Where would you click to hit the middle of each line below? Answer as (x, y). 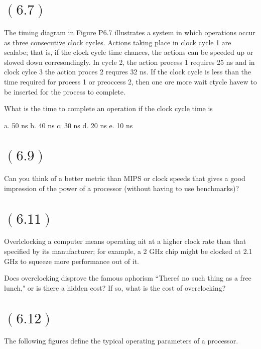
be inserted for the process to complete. (65, 91)
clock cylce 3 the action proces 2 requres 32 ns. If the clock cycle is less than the (128, 72)
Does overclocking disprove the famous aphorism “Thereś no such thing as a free (128, 278)
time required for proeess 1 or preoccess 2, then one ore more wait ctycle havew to (130, 81)
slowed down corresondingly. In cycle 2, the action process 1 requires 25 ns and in (129, 62)
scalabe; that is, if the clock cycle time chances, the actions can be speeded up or (129, 52)
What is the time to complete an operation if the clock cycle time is (108, 108)
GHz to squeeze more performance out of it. (72, 261)
